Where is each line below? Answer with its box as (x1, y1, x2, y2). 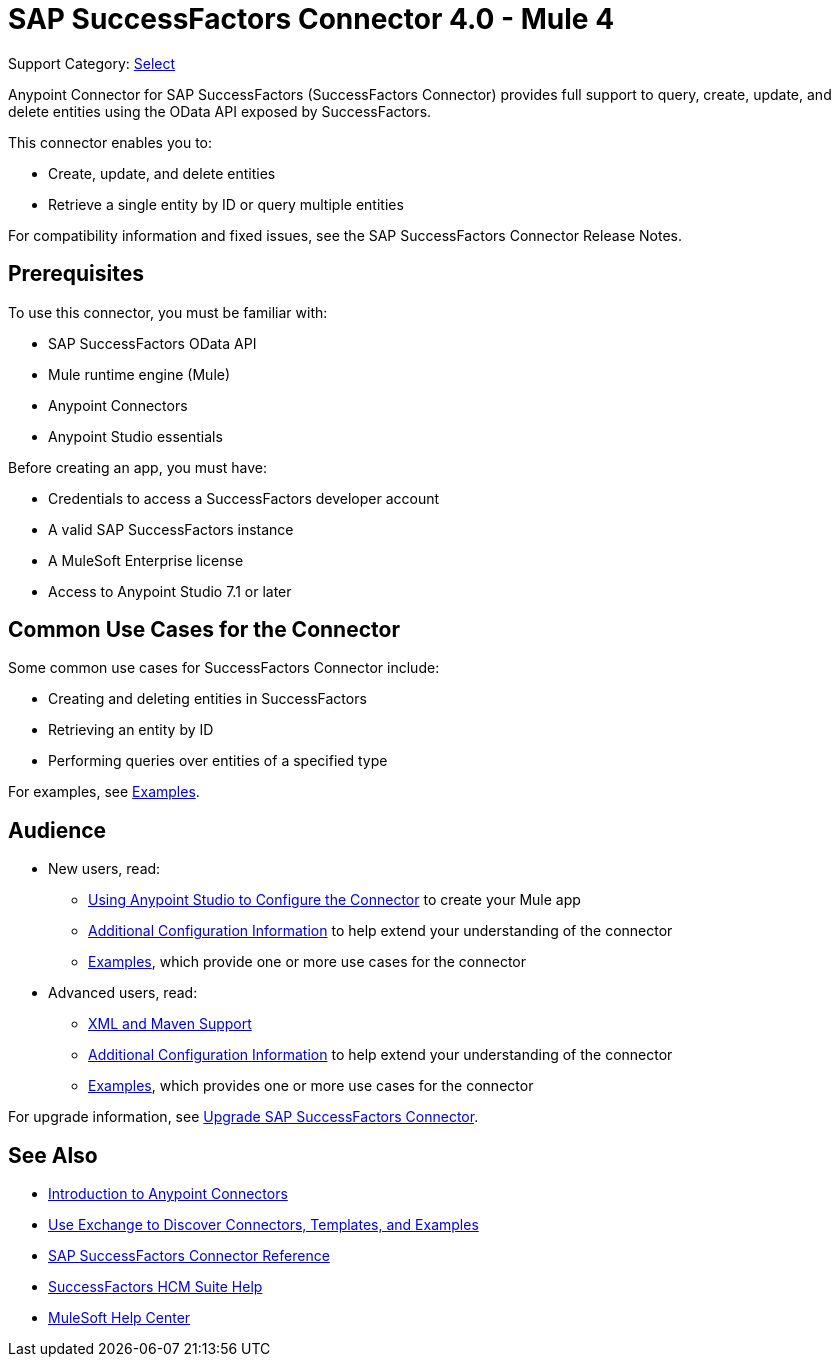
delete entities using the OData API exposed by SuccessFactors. (8, 102, 432, 120)
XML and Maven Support (88, 1015, 252, 1033)
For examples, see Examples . (8, 783, 200, 801)
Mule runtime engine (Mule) (48, 365, 231, 383)
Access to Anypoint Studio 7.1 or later (48, 582, 292, 600)
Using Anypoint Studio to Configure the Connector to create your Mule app (88, 891, 581, 909)
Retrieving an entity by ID (48, 721, 214, 739)
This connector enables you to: (8, 133, 212, 151)
